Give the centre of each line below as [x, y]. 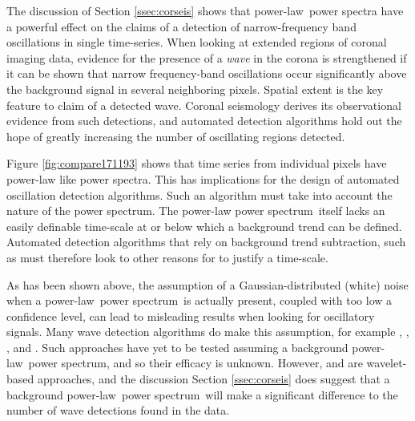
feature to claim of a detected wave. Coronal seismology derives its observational [204, 105]
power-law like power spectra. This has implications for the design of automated [203, 178]
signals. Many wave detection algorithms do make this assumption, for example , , [208, 332]
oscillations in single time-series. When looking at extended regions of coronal [197, 42]
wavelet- [387, 363]
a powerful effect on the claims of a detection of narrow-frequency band [181, 26]
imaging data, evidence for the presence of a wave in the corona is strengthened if [207, 57]
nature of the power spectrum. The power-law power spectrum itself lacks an [196, 210]
